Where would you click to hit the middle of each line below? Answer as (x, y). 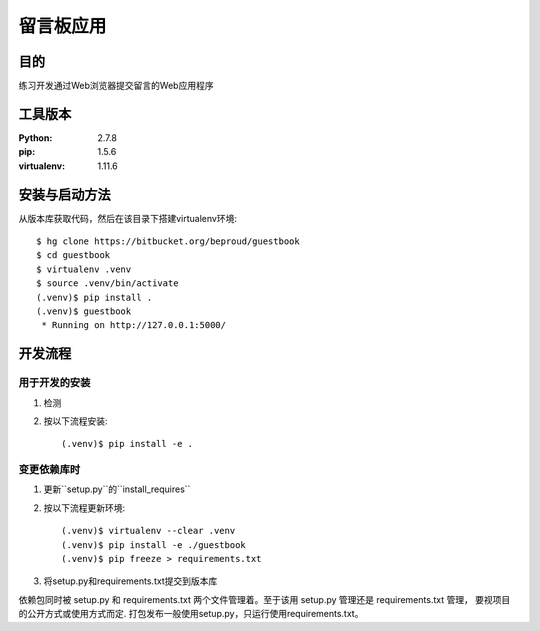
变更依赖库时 (49, 470)
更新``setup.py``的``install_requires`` (117, 489)
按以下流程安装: (76, 421)
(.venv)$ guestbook (84, 311)
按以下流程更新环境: (84, 507)
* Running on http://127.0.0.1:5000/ (134, 325)
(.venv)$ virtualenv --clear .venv (148, 531)
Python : (35, 137)
